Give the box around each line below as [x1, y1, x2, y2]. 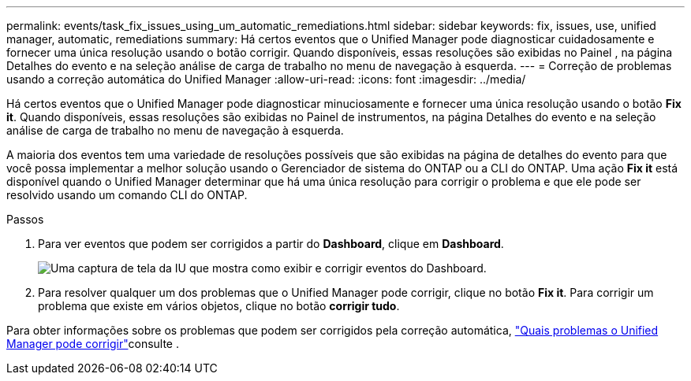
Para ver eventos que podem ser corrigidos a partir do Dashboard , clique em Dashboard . [38, 237, 504, 250]
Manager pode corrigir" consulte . [6, 337, 179, 350]
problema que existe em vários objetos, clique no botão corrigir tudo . [38, 299, 400, 313]
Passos [6, 213, 44, 226]
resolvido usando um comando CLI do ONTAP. [6, 188, 248, 202]
